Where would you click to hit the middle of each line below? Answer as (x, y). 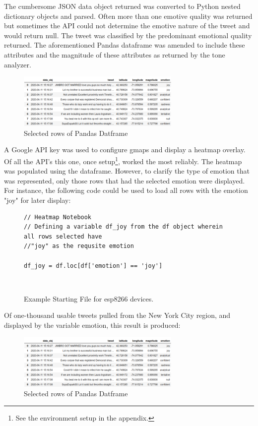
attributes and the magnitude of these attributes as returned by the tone (115, 54)
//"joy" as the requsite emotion (79, 246)
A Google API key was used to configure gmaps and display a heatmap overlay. (125, 150)
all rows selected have (63, 236)
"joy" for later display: (37, 200)
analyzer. (18, 64)
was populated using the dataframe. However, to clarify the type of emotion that (127, 171)
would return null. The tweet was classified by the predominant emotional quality (128, 35)
